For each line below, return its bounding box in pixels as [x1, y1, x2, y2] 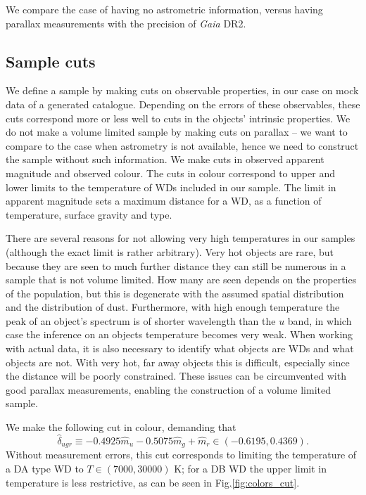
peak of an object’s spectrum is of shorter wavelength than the [6, 313, 276, 328]
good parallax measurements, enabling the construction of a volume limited [6, 382, 331, 397]
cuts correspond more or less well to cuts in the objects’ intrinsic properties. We [6, 110, 351, 125]
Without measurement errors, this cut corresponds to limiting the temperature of [6, 447, 357, 462]
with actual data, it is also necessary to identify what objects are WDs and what [6, 341, 354, 356]
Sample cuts [6, 50, 96, 72]
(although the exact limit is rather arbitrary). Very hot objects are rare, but [6, 244, 334, 259]
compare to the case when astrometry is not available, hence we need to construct [6, 138, 359, 153]
